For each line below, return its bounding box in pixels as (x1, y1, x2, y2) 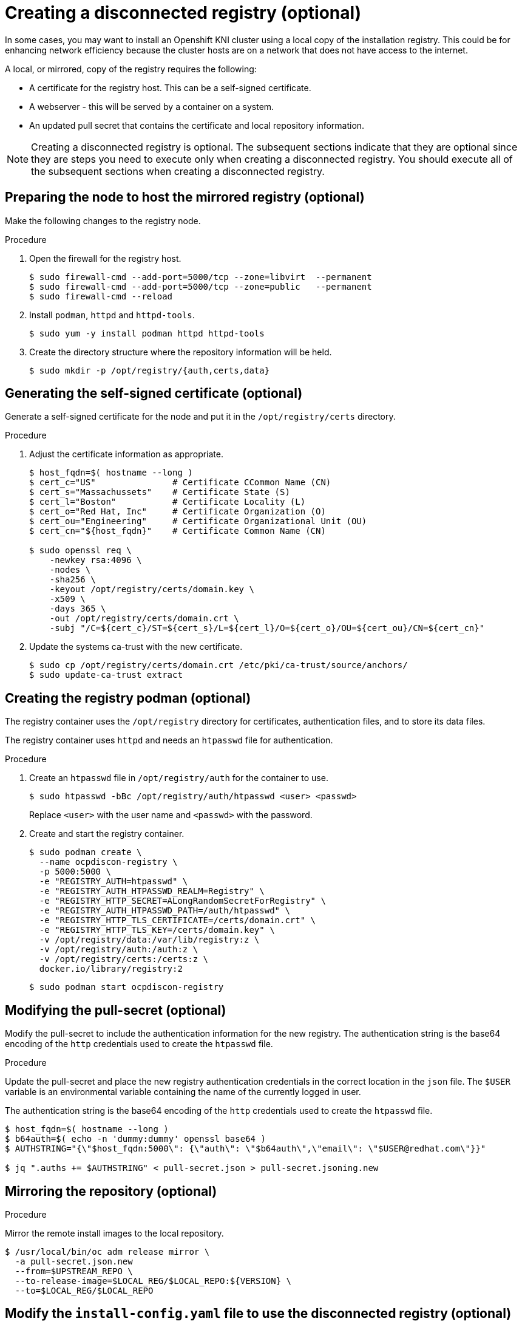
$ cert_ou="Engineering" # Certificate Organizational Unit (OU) (29, 516, 367, 527)
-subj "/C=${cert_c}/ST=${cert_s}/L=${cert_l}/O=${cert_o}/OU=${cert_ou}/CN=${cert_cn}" (49, 623, 485, 633)
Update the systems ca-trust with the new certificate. (29, 641, 243, 652)
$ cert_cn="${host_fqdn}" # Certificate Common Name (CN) (29, 526, 326, 536)
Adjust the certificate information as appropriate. (29, 449, 224, 460)
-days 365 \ (49, 604, 106, 614)
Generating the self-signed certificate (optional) (5, 386, 303, 401)
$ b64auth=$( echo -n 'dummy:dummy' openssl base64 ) (5, 1134, 266, 1144)
